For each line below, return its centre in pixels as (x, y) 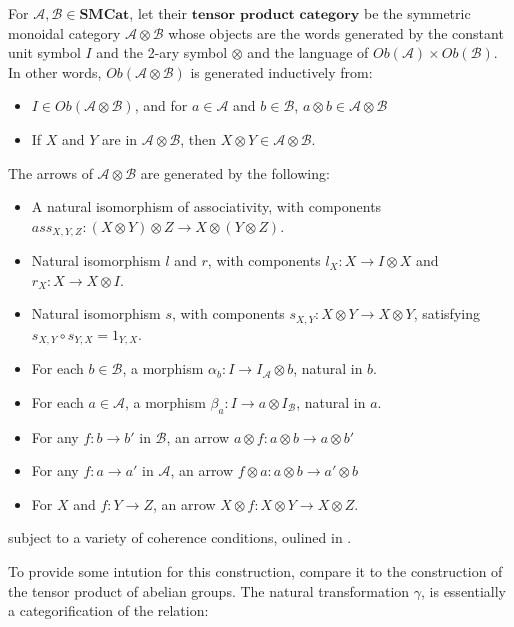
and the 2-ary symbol (162, 52)
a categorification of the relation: (108, 610)
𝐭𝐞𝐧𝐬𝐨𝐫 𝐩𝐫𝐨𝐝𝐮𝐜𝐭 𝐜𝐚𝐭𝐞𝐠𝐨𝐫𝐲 (275, 15)
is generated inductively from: (281, 71)
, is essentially (464, 590)
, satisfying (446, 313)
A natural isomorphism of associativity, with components (206, 206)
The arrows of (50, 172)
